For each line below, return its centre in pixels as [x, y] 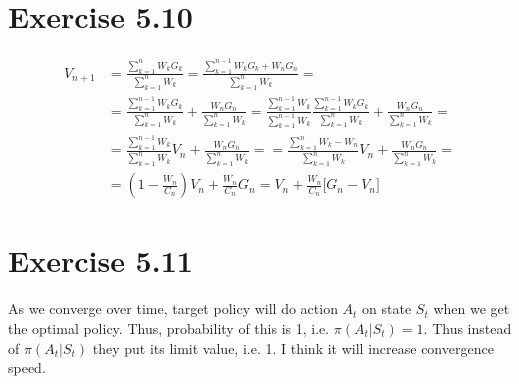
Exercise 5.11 [100, 260]
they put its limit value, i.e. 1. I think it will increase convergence [293, 347]
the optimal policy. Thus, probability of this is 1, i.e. [169, 327]
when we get [471, 308]
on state [387, 308]
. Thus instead [467, 327]
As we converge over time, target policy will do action [173, 308]
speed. [27, 367]
